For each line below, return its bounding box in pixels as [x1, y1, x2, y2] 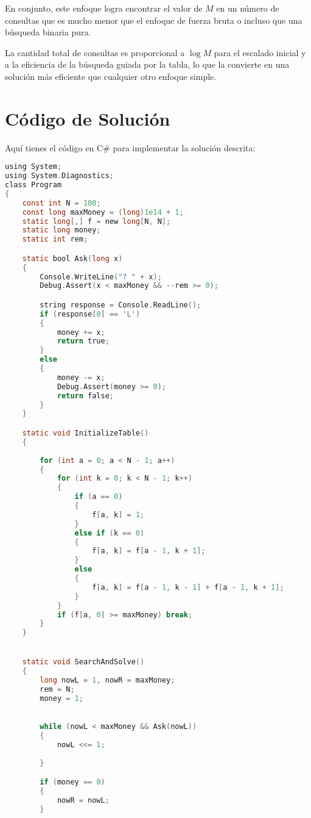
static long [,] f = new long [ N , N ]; [22, 217, 171, 226]
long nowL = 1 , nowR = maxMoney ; [40, 676, 175, 685]
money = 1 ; [40, 694, 83, 703]
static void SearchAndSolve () [22, 658, 145, 667]
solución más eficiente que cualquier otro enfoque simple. [5, 70, 217, 82]
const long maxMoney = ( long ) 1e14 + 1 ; [22, 207, 184, 217]
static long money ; [22, 226, 101, 235]
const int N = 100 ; [22, 198, 101, 207]
